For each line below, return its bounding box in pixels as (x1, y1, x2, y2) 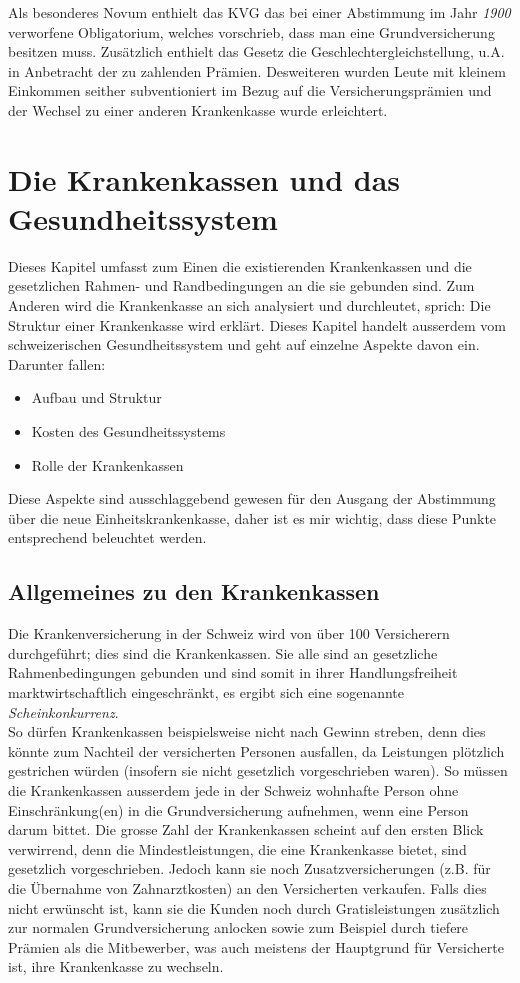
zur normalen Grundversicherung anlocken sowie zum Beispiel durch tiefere (8, 917, 469, 938)
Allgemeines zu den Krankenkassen (8, 576, 380, 607)
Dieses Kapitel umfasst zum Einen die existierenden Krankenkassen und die (8, 255, 472, 276)
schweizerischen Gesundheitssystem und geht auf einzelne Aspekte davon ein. (8, 334, 480, 355)
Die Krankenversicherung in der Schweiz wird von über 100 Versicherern (8, 623, 450, 644)
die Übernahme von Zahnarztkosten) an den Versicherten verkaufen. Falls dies (8, 877, 487, 898)
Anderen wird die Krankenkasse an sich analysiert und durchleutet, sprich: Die (8, 295, 491, 316)
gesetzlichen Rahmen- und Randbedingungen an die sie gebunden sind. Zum (8, 275, 475, 296)
